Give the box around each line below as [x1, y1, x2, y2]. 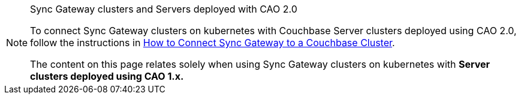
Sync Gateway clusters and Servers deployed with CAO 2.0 [30, 3, 297, 15]
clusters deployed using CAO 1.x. [30, 70, 184, 82]
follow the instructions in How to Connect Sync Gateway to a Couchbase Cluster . [30, 37, 395, 49]
